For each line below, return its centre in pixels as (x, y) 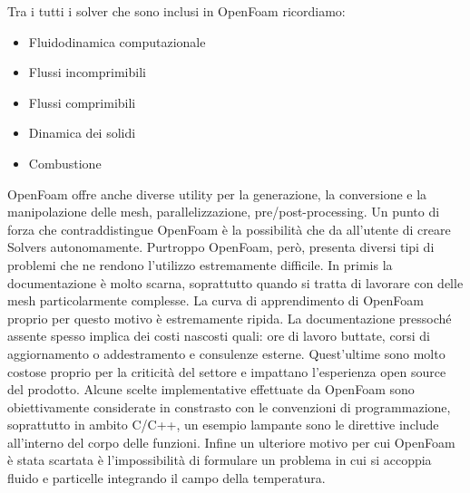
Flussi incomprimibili (87, 72)
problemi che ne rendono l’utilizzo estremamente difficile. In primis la (200, 264)
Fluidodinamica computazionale (117, 41)
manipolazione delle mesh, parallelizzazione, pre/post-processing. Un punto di (224, 212)
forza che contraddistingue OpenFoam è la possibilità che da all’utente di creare (229, 229)
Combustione (65, 163)
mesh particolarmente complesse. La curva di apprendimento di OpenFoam (215, 300)
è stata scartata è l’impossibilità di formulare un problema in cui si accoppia (220, 460)
